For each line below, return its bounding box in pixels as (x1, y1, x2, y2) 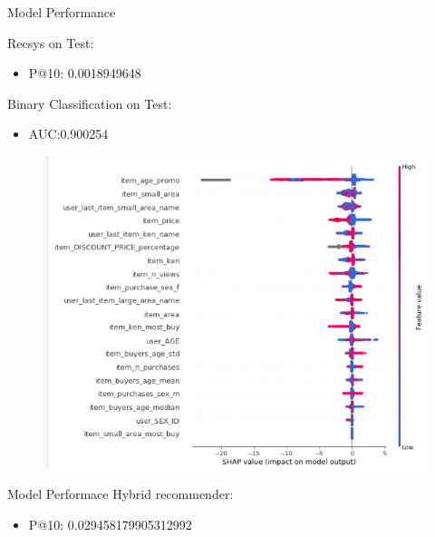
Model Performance (7, 3, 116, 21)
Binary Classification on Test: (7, 93, 172, 112)
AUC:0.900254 (28, 124, 109, 143)
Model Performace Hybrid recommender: (7, 484, 234, 503)
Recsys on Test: (7, 33, 94, 52)
